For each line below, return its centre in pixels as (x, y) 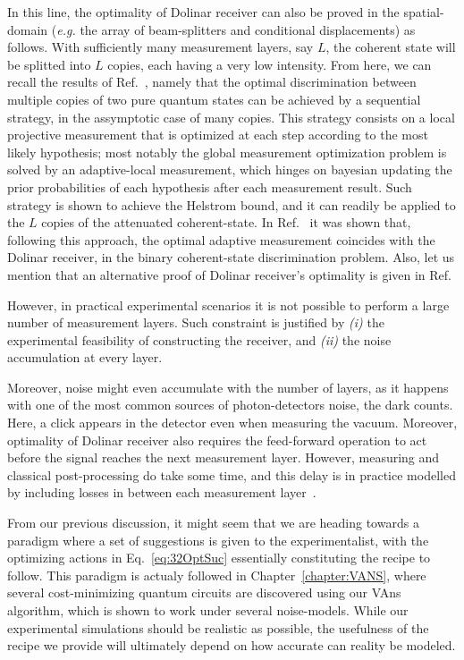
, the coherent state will (391, 47)
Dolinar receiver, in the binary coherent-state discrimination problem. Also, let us (231, 257)
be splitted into (49, 64)
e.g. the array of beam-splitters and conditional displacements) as (236, 29)
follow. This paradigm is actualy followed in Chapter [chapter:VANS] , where (217, 575)
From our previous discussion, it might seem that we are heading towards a (213, 523)
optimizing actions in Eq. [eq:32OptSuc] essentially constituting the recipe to (219, 558)
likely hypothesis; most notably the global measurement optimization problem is (227, 152)
